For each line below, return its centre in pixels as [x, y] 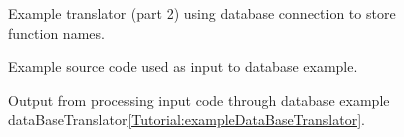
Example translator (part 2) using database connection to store [202, 13]
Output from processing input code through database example [199, 99]
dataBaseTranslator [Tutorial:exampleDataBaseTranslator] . [186, 119]
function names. [56, 32]
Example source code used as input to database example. [183, 66]
